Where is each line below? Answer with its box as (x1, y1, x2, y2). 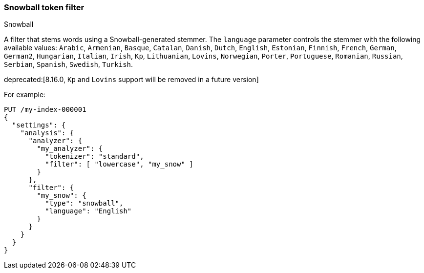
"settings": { (12, 121, 66, 129)
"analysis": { (20, 129, 74, 137)
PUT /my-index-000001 (4, 105, 86, 114)
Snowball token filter (4, 2, 85, 12)
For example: (4, 90, 46, 99)
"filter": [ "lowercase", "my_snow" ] (45, 160, 193, 168)
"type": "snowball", (45, 199, 124, 208)
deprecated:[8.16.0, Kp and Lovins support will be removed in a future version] (4, 75, 259, 84)
